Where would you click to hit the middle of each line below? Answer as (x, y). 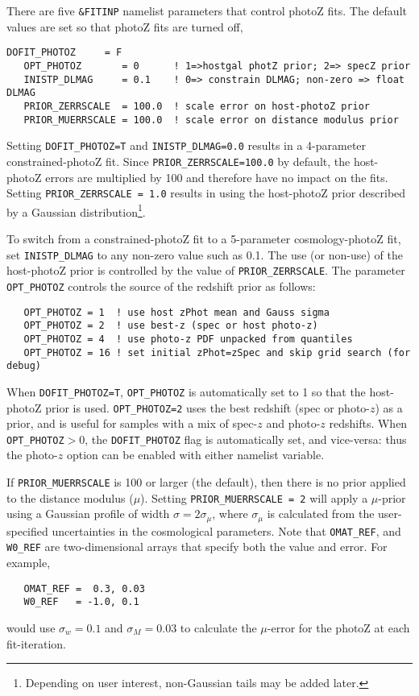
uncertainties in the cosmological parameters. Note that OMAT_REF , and (226, 530)
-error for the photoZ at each (338, 627)
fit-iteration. (36, 643)
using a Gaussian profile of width (88, 514)
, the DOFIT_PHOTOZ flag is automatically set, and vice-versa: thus (246, 439)
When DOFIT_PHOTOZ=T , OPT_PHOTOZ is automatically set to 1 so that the (186, 391)
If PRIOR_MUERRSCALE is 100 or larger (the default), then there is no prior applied (206, 482)
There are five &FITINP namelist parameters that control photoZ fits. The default (207, 10)
